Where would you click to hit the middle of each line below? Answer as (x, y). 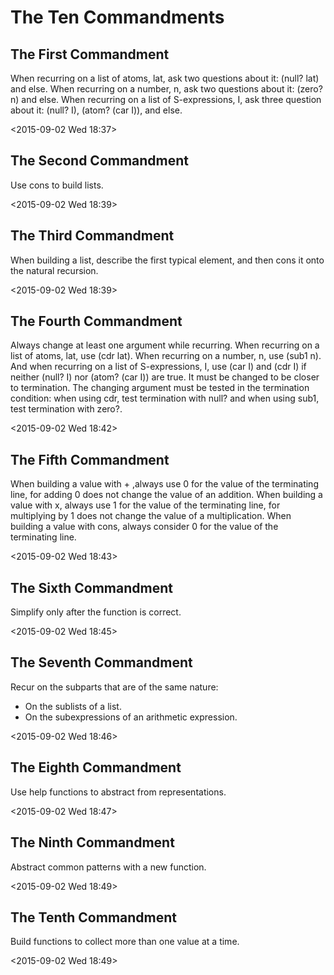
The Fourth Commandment (96, 321)
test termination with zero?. (66, 409)
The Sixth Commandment (91, 587)
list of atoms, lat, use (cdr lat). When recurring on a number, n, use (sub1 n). (166, 356)
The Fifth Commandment (90, 459)
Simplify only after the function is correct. (96, 612)
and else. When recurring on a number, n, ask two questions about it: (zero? (166, 89)
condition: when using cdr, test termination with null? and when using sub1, (165, 398)
